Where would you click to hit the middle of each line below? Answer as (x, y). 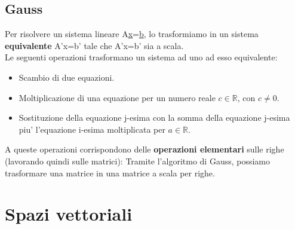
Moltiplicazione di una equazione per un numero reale (117, 97)
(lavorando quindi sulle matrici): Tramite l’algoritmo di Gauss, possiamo (138, 161)
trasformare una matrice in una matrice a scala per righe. (110, 172)
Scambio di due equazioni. (67, 77)
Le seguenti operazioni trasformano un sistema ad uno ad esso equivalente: (141, 57)
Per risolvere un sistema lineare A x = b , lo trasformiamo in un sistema (132, 34)
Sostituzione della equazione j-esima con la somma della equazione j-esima (154, 117)
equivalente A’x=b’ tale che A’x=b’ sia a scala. (94, 45)
